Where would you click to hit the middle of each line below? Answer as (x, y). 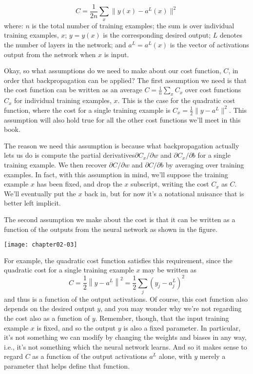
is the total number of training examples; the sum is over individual (133, 25)
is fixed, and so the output (76, 327)
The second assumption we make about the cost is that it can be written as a (120, 219)
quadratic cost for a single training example (69, 270)
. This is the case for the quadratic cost (176, 100)
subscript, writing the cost (170, 184)
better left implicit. (32, 203)
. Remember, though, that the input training (162, 318)
